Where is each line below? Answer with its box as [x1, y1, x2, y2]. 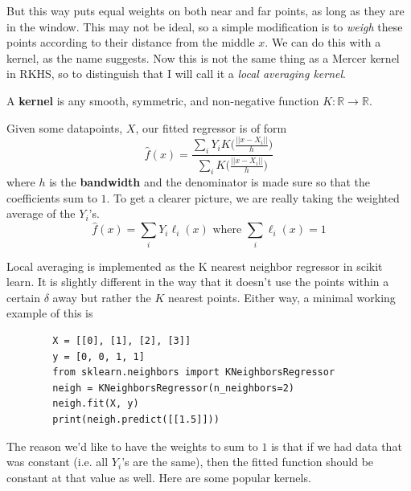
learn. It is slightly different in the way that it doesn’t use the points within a [6, 273, 389, 290]
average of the [6, 205, 76, 222]
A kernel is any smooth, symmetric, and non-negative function [6, 92, 319, 108]
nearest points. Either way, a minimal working [168, 288, 396, 305]
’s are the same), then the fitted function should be [121, 453, 374, 470]
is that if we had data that [271, 437, 402, 454]
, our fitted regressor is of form [135, 119, 287, 136]
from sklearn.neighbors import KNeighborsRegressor [52, 366, 335, 378]
